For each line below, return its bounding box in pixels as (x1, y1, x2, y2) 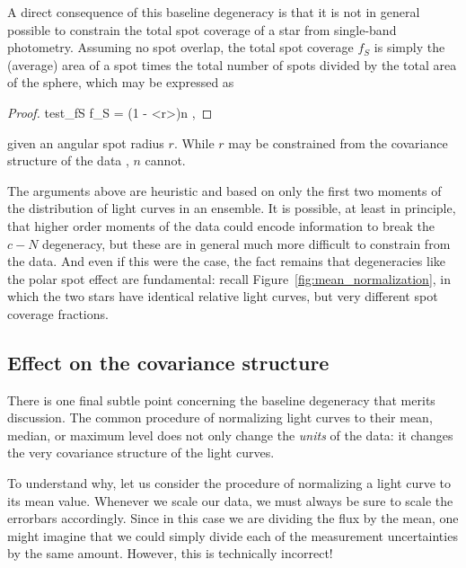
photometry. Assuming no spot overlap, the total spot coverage (7, 38, 354, 57)
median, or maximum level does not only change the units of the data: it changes (7, 425, 453, 444)
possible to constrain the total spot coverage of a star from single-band (7, 20, 397, 39)
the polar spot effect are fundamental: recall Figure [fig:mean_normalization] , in (7, 269, 452, 288)
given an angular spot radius (7, 133, 164, 152)
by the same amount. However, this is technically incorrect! (7, 544, 333, 563)
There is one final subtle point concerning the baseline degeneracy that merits (7, 390, 435, 409)
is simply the (374, 38, 445, 57)
